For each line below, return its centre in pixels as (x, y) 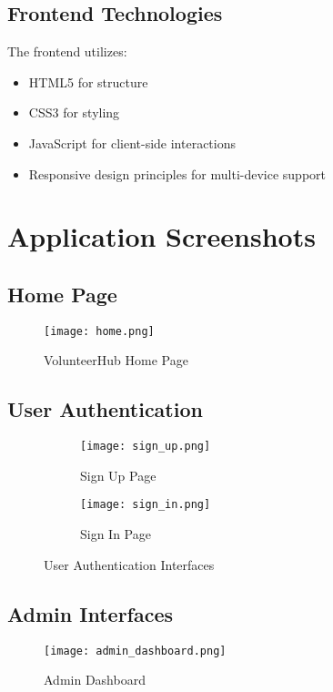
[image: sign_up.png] (146, 447)
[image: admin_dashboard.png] (135, 651)
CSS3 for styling (74, 112)
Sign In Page (116, 534)
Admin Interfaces (91, 613)
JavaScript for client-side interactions (132, 142)
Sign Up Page (118, 475)
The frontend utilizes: (67, 51)
